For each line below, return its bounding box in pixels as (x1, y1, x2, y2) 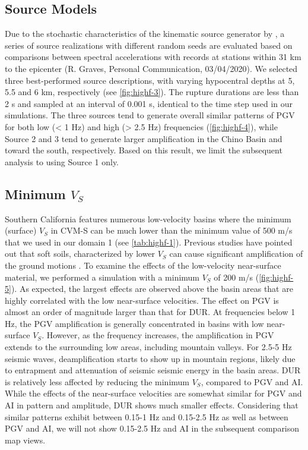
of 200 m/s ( (214, 270, 259, 283)
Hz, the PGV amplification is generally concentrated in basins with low (5, 317, 264, 329)
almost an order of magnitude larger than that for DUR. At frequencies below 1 (5, 306, 296, 318)
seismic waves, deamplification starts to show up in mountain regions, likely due (5, 352, 296, 364)
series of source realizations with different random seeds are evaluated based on (5, 39, 293, 51)
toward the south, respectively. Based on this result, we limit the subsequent (5, 144, 282, 156)
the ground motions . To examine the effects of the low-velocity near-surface (5, 259, 281, 271)
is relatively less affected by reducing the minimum (5, 375, 189, 388)
